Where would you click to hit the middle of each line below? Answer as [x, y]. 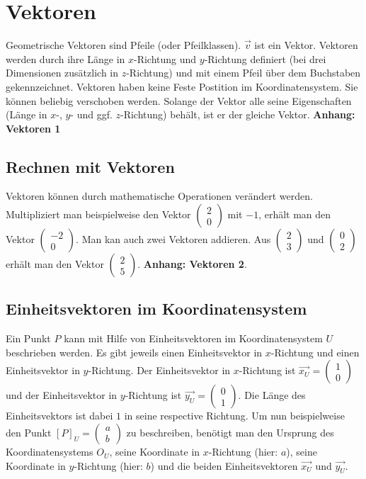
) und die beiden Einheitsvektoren [224, 465]
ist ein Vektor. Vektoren [306, 45]
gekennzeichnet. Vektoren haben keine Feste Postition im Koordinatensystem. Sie [182, 86]
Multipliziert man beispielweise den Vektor [98, 214]
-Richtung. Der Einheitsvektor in [159, 370]
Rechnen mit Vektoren [90, 166]
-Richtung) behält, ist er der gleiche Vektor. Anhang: [238, 114]
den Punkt [29, 433]
